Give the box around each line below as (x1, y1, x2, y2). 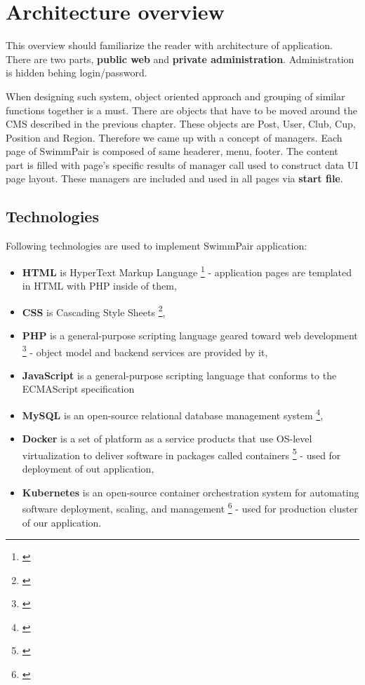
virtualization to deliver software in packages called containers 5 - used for (22, 445, 341, 462)
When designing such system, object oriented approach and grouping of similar (6, 88, 345, 103)
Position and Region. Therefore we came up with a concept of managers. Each (6, 130, 343, 144)
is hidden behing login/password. (6, 65, 147, 80)
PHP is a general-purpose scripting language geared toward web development (22, 327, 358, 342)
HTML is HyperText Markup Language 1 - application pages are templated (22, 262, 352, 279)
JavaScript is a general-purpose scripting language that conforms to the (22, 367, 337, 382)
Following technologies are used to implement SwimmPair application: (6, 238, 307, 253)
